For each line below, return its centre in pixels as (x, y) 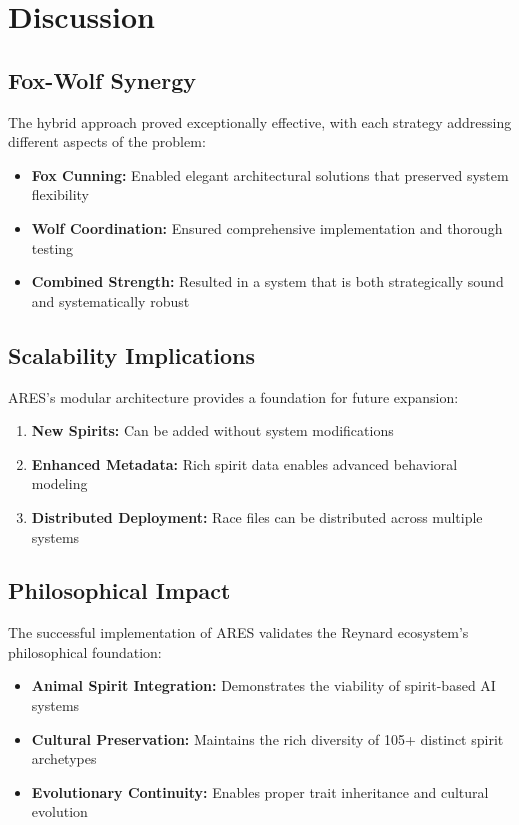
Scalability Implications (132, 354)
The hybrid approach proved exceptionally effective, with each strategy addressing (260, 121)
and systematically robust (110, 300)
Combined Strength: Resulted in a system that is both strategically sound (267, 281)
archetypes (64, 758)
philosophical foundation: (85, 651)
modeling (59, 483)
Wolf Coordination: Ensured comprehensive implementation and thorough (267, 227)
